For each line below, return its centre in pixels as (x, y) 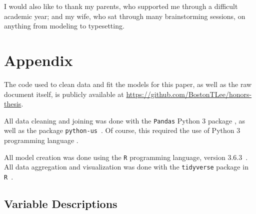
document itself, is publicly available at (64, 94)
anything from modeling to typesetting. (64, 26)
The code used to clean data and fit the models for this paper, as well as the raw (128, 84)
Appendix (38, 60)
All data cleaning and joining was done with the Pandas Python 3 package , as (124, 120)
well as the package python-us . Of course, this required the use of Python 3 (122, 130)
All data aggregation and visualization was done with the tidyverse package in (126, 167)
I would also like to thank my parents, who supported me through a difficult (121, 6)
